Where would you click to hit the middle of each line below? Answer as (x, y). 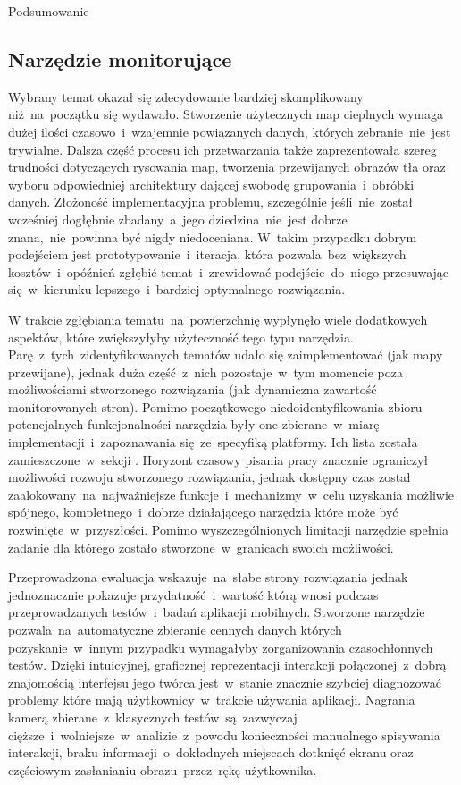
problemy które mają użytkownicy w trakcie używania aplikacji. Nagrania (212, 700)
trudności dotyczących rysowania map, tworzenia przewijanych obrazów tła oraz (227, 167)
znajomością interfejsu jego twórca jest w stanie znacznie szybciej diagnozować (225, 682)
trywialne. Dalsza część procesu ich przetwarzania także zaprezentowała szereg (222, 149)
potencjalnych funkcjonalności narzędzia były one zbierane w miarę (194, 424)
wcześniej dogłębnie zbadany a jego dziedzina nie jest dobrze (178, 219)
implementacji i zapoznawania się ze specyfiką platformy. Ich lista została (213, 442)
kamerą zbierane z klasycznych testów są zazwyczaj (153, 717)
